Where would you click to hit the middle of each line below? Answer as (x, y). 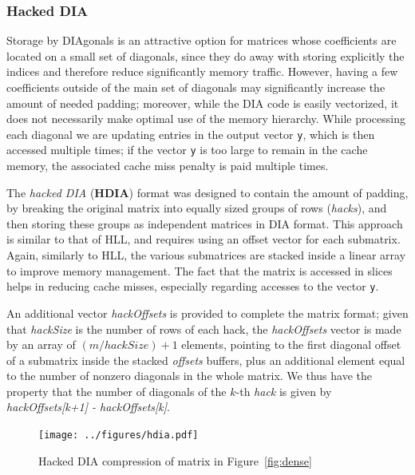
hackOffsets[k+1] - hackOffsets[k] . (89, 407)
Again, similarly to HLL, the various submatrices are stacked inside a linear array (206, 255)
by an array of (41, 344)
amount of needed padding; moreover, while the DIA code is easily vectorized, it (203, 103)
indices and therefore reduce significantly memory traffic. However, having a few (202, 71)
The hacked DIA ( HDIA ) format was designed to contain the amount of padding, (207, 192)
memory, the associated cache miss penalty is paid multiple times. (168, 166)
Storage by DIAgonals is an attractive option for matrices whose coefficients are (202, 40)
